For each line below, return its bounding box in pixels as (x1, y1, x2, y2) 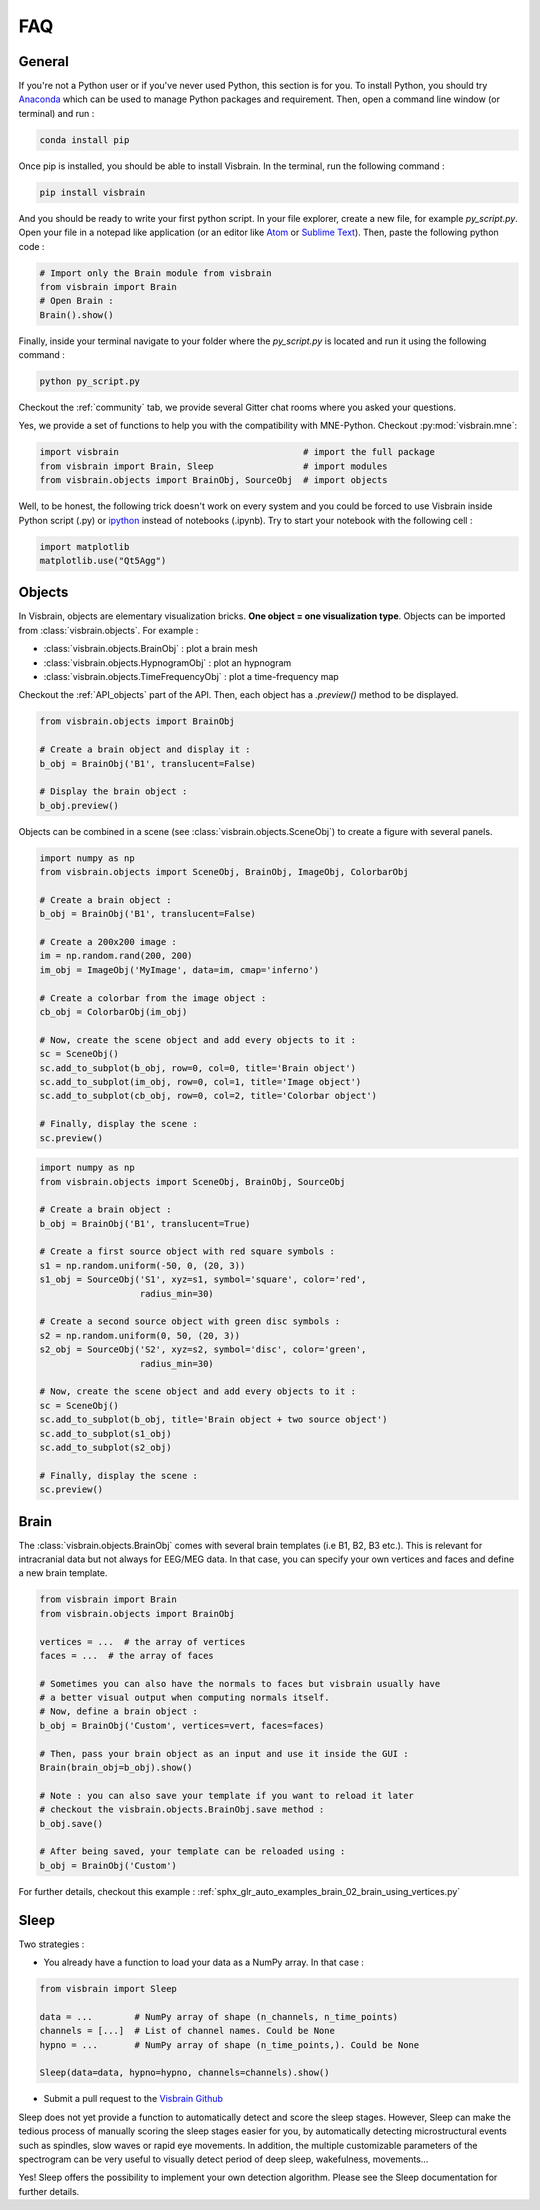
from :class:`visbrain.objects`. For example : (18, 624, 199, 636)
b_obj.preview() (39, 800, 120, 811)
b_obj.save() (39, 1818, 104, 1829)
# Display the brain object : (39, 786, 188, 797)
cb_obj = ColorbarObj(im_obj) (39, 1006, 188, 1018)
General (18, 53, 70, 70)
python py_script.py (39, 376, 140, 387)
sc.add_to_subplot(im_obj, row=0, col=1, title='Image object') (39, 1076, 362, 1087)
